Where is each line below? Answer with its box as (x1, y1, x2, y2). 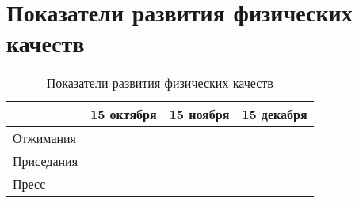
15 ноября (169, 105, 230, 124)
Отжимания (13, 129, 76, 148)
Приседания (13, 152, 78, 171)
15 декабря (242, 105, 307, 124)
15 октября (90, 105, 157, 124)
